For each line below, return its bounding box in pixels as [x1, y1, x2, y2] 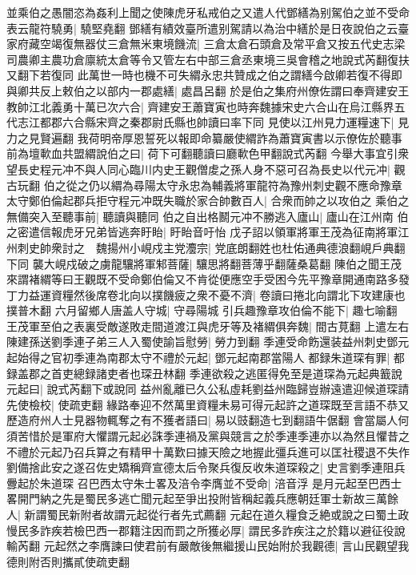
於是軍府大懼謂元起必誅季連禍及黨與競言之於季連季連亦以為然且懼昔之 [39, 428, 410, 444]
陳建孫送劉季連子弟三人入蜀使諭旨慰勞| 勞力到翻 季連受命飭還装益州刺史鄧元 [6, 333, 410, 350]
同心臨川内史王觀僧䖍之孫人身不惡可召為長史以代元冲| [106, 160, 390, 177]
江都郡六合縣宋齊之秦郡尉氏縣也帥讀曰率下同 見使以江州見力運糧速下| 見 [28, 114, 410, 131]
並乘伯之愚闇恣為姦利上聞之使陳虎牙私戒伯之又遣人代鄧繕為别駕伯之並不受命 [6, 4, 410, 20]
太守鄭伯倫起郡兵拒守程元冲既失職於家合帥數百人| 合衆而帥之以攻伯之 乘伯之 [6, 192, 410, 209]
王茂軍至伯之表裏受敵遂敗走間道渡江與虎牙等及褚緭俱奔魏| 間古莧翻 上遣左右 [6, 317, 410, 334]
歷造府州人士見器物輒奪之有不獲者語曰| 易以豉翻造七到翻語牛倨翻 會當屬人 [6, 412, 398, 428]
